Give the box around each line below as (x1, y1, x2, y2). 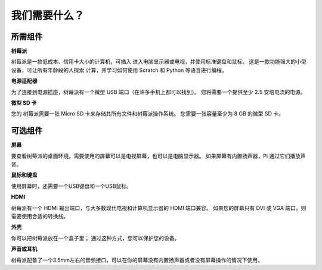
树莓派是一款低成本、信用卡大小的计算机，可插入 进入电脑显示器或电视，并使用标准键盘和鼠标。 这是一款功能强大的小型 (11, 58, 306, 65)
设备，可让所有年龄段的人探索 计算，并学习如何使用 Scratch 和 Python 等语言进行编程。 (11, 66, 228, 74)
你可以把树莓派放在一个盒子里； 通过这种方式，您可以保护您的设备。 (11, 234, 180, 241)
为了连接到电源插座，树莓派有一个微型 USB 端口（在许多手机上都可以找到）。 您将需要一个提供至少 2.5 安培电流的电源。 (11, 88, 306, 95)
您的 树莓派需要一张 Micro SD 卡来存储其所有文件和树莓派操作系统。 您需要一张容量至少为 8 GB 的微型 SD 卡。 (11, 110, 284, 117)
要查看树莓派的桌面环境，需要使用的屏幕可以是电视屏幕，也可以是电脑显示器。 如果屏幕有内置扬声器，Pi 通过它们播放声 (11, 152, 306, 159)
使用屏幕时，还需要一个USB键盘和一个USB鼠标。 (11, 182, 132, 190)
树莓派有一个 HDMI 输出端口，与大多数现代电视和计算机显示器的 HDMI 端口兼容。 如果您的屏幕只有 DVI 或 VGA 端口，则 (11, 204, 306, 211)
